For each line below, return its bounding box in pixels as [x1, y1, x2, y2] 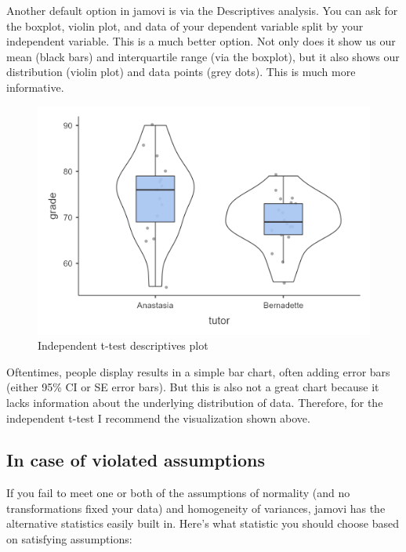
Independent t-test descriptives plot [38, 337, 208, 354]
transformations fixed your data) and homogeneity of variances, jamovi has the [6, 499, 386, 516]
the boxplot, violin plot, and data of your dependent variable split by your [6, 17, 364, 34]
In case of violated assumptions [6, 448, 265, 472]
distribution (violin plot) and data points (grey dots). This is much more [6, 64, 356, 80]
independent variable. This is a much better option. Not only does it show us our [6, 33, 396, 49]
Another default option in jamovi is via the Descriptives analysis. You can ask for [6, 2, 398, 18]
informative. [6, 78, 64, 95]
